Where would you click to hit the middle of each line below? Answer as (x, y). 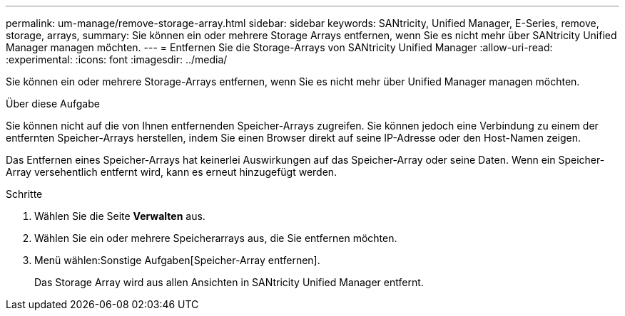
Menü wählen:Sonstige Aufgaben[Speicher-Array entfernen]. (177, 260)
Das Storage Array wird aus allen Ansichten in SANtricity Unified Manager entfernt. (229, 282)
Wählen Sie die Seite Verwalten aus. (120, 216)
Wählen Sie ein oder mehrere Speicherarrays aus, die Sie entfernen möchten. (216, 238)
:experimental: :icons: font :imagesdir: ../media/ (117, 59)
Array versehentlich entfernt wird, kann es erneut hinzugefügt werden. (172, 172)
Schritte (24, 194)
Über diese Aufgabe (53, 104)
